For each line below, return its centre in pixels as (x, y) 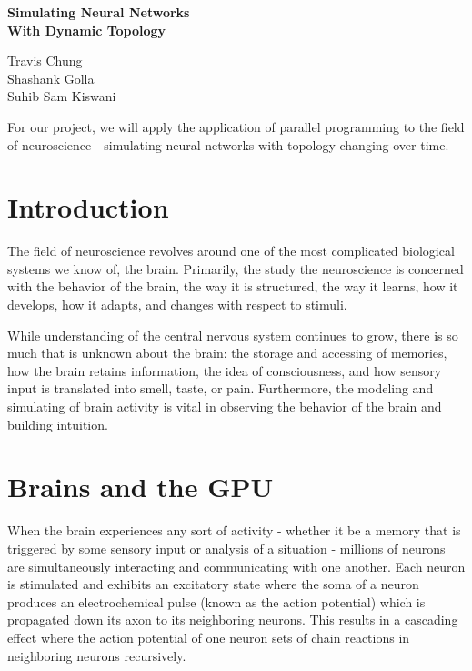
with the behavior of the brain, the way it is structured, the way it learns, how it (233, 286)
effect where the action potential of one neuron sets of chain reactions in (209, 637)
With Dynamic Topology (87, 30)
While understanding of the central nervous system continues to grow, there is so (233, 335)
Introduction (88, 207)
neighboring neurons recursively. (97, 655)
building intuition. (58, 424)
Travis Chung (45, 61)
